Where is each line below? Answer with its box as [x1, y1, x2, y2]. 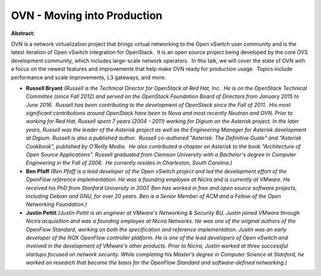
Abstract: [11, 30, 35, 37]
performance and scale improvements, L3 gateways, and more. [11, 74, 166, 81]
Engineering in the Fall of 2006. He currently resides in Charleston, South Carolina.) [26, 159, 232, 166]
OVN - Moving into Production [11, 9, 163, 22]
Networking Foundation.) [26, 201, 87, 208]
